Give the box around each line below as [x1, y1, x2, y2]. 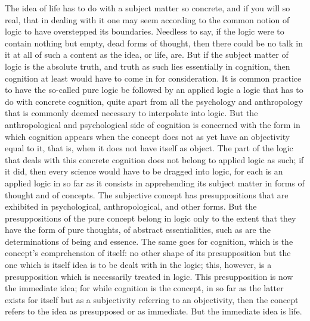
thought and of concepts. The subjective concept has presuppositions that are [5, 188, 289, 201]
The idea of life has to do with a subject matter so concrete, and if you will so [5, 2, 290, 14]
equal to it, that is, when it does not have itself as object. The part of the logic [5, 142, 293, 154]
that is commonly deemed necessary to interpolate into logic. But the [5, 107, 258, 119]
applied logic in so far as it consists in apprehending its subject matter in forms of [5, 176, 305, 189]
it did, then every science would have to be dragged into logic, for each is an [5, 165, 283, 177]
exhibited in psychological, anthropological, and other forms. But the [5, 200, 257, 213]
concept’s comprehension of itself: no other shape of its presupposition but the [5, 247, 291, 259]
